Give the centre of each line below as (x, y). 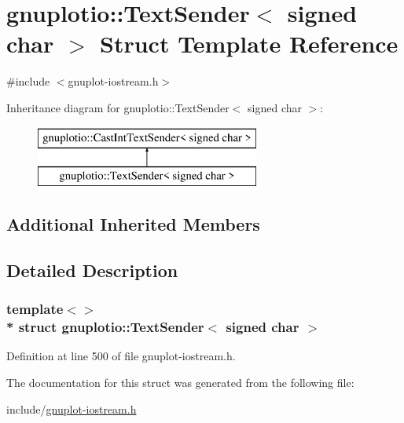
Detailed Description (92, 270)
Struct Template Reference (249, 44)
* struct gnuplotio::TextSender (105, 327)
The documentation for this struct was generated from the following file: (180, 382)
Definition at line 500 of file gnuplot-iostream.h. (121, 356)
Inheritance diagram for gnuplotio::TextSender (118, 107)
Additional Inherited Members (133, 224)
